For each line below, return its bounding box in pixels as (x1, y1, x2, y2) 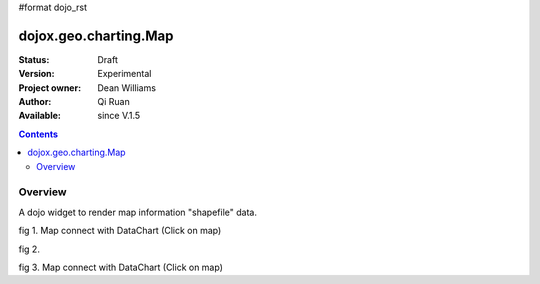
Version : (18, 68, 55, 80)
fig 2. (18, 243, 40, 255)
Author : (18, 96, 52, 108)
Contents (18, 128, 59, 140)
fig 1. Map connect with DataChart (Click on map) (18, 225, 222, 237)
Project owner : (18, 81, 82, 94)
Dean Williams (97, 81, 157, 94)
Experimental (97, 68, 152, 80)
